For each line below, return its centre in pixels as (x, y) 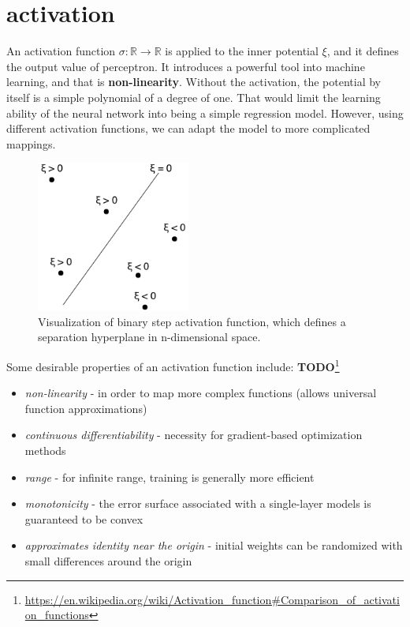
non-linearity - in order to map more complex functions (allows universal (201, 393)
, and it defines (363, 51)
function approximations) (86, 408)
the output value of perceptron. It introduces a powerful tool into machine (186, 66)
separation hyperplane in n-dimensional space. (149, 337)
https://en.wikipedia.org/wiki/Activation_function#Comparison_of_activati (212, 599)
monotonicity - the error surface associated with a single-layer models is (198, 503)
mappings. (31, 143)
